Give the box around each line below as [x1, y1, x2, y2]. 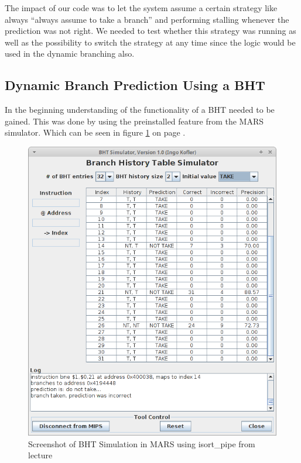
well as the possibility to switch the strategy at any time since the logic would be [5, 36, 296, 48]
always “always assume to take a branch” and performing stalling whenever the [5, 13, 289, 25]
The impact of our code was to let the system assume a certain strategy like [5, 2, 278, 13]
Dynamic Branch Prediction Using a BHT [5, 76, 265, 94]
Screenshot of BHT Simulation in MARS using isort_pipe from [28, 437, 255, 450]
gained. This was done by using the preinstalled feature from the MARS [5, 115, 264, 127]
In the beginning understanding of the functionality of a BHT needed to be [5, 103, 275, 116]
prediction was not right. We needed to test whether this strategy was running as [5, 25, 296, 37]
